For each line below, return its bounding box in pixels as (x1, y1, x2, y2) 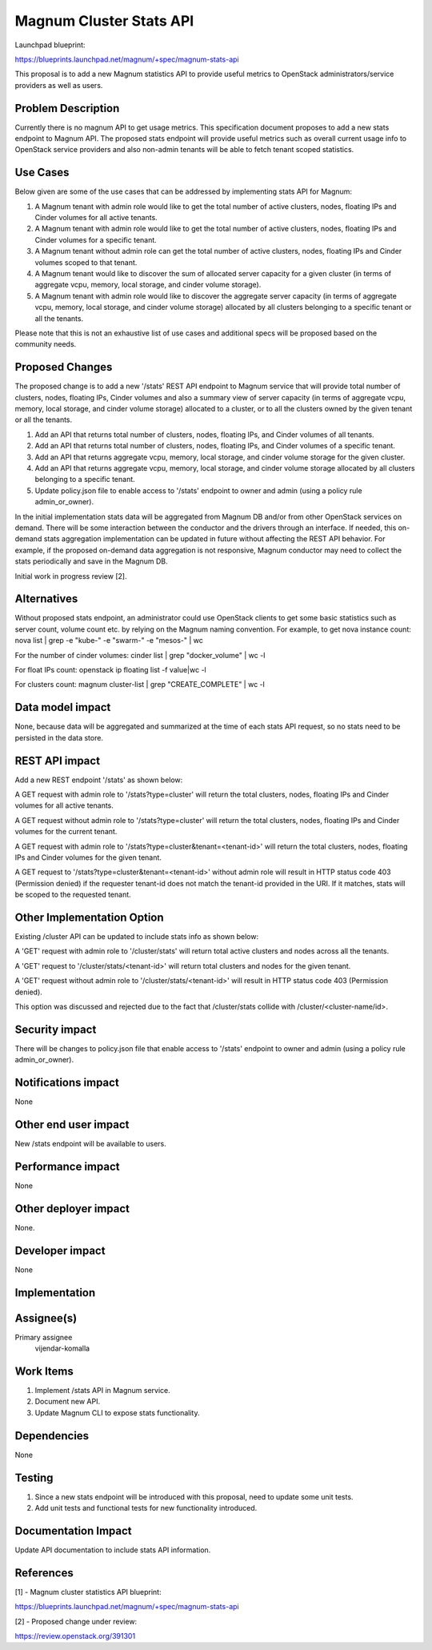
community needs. (14, 339, 77, 349)
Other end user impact (14, 1118, 130, 1131)
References (14, 1566, 74, 1580)
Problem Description (14, 101, 120, 115)
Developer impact (14, 1243, 106, 1257)
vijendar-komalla (34, 1343, 90, 1353)
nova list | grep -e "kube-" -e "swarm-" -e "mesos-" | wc (14, 636, 203, 645)
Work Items (14, 1364, 74, 1378)
